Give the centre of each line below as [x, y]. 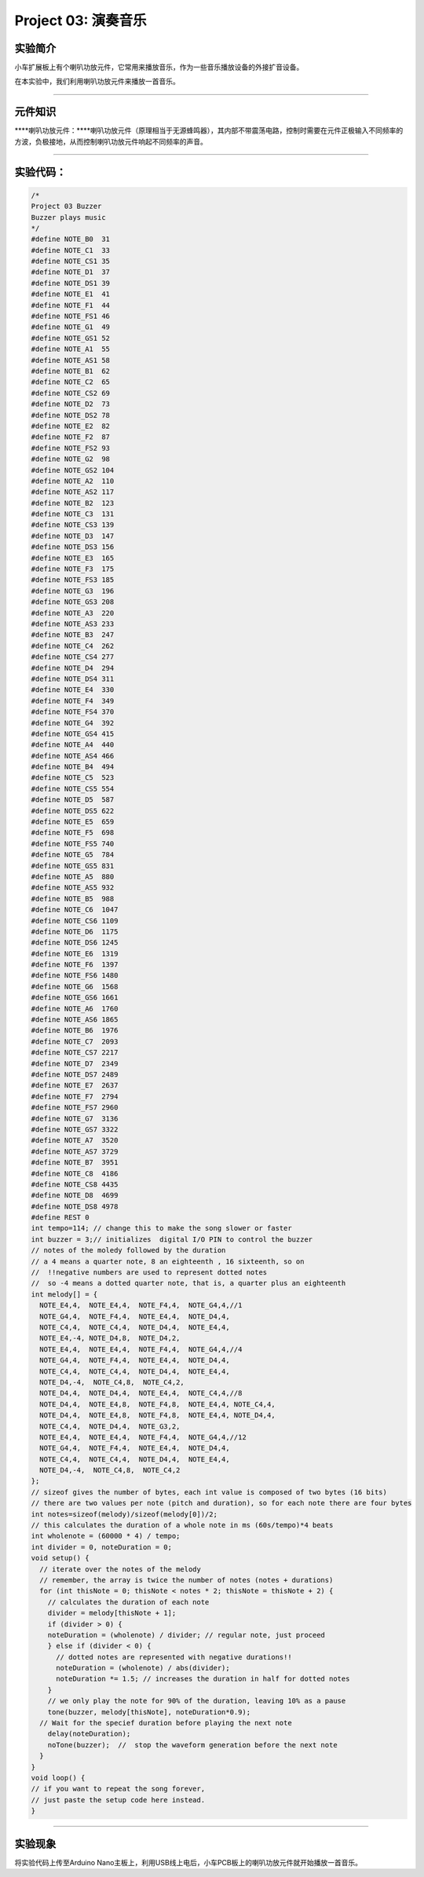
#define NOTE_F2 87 [70, 437]
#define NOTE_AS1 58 [70, 360]
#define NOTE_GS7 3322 [75, 1129]
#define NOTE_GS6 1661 [75, 998]
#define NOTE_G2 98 [70, 459]
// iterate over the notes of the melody [121, 1569]
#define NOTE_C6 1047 [75, 910]
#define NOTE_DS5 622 [73, 810]
